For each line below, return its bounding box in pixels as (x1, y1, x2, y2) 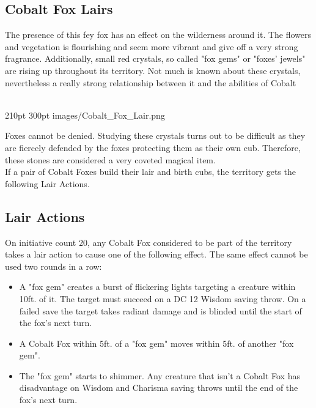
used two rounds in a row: (5, 259, 102, 272)
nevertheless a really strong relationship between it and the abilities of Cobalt (5, 76, 296, 89)
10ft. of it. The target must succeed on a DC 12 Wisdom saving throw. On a (19, 292, 306, 305)
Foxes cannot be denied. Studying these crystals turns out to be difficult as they (5, 129, 306, 142)
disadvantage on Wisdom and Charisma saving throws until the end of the (19, 381, 298, 394)
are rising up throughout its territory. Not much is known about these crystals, (5, 64, 301, 76)
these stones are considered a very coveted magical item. (5, 153, 216, 166)
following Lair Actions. (5, 177, 90, 190)
